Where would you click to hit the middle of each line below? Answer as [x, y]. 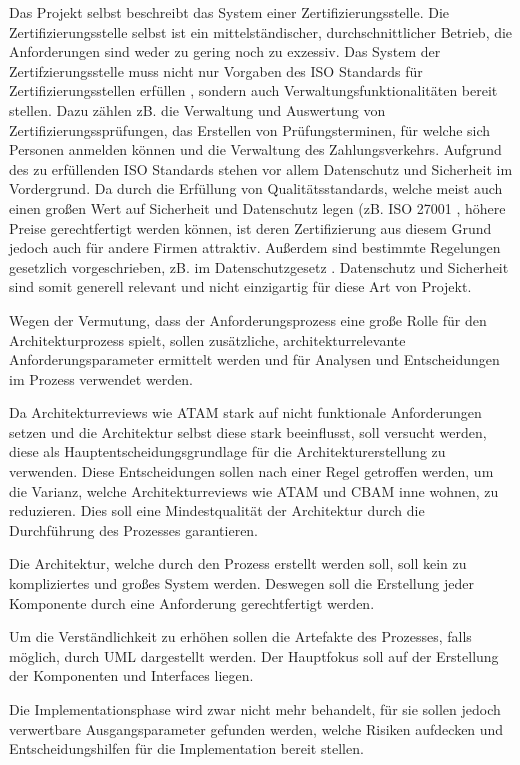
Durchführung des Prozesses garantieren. [134, 529]
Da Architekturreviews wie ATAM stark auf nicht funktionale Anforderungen [245, 412]
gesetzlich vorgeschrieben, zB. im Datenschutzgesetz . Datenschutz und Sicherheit [259, 266]
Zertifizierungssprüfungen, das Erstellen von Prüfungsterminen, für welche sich [250, 129]
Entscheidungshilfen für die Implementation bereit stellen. [186, 748]
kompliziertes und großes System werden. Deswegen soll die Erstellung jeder [241, 583]
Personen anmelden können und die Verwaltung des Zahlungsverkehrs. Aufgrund [255, 149]
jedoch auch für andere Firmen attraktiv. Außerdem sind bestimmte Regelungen [255, 247]
